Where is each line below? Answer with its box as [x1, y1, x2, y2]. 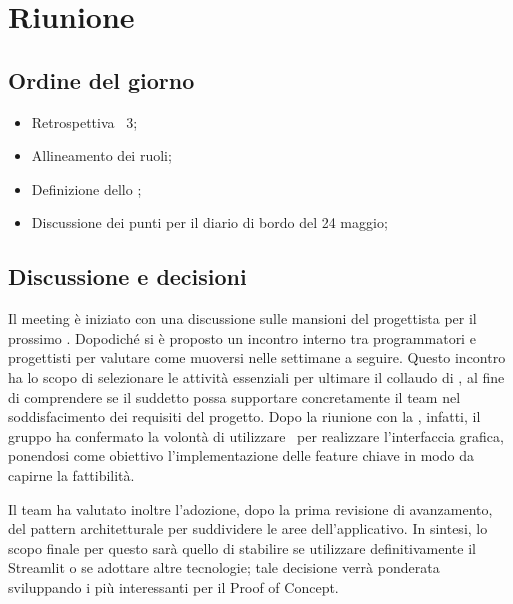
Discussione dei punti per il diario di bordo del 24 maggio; [31, 212, 388, 233]
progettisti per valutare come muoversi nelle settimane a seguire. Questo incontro [8, 347, 506, 368]
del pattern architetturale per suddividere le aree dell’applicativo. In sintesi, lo [8, 518, 488, 539]
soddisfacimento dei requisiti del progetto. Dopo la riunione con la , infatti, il [8, 406, 481, 427]
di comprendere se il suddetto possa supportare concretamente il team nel [8, 386, 461, 407]
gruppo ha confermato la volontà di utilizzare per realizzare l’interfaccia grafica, [8, 425, 504, 446]
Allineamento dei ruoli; [31, 145, 172, 166]
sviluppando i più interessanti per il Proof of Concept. [8, 576, 339, 597]
